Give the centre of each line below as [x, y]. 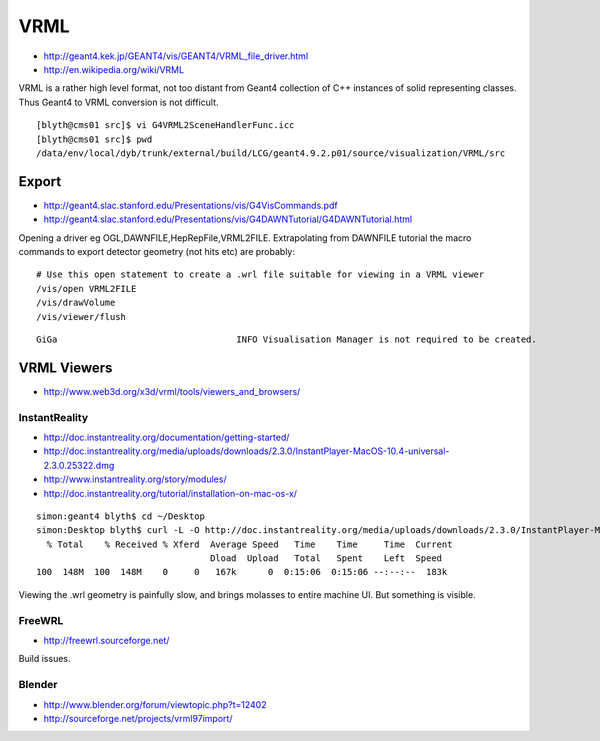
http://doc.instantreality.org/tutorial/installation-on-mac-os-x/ [170, 493]
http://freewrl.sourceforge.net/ [106, 641]
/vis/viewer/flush [81, 316]
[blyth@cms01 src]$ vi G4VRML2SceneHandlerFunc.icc [165, 125]
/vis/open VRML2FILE [86, 288]
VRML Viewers [65, 367]
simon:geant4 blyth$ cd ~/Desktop [120, 516]
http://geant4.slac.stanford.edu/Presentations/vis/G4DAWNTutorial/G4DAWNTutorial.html [228, 219]
